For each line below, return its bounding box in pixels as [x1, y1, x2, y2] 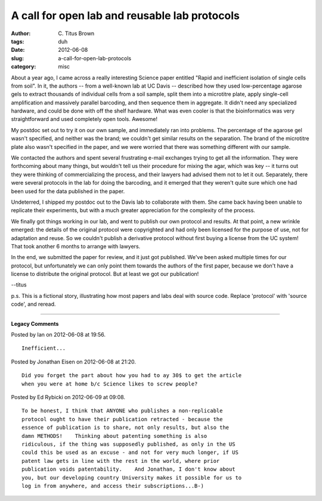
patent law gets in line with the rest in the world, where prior [21, 458, 220, 464]
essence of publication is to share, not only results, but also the [21, 424, 230, 431]
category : [11, 63, 36, 70]
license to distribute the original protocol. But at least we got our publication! [11, 270, 199, 278]
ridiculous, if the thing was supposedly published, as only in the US [21, 441, 236, 447]
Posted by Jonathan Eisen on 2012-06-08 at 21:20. [11, 358, 137, 365]
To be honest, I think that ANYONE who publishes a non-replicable [21, 407, 223, 414]
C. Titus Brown [58, 30, 95, 37]
